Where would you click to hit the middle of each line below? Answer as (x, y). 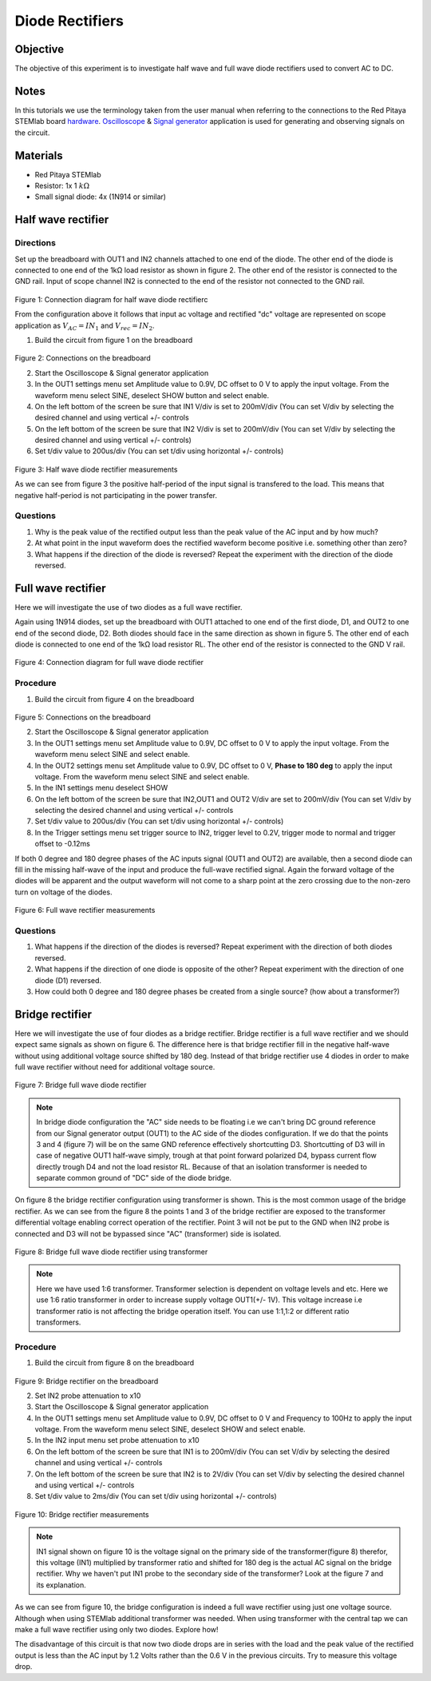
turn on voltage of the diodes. (63, 892)
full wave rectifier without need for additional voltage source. (115, 1066)
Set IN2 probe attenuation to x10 (88, 1396)
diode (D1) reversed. (68, 980)
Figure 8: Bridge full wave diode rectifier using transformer (111, 1252)
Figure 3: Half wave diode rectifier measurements (96, 469)
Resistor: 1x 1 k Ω (62, 186)
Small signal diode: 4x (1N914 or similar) (101, 197)
